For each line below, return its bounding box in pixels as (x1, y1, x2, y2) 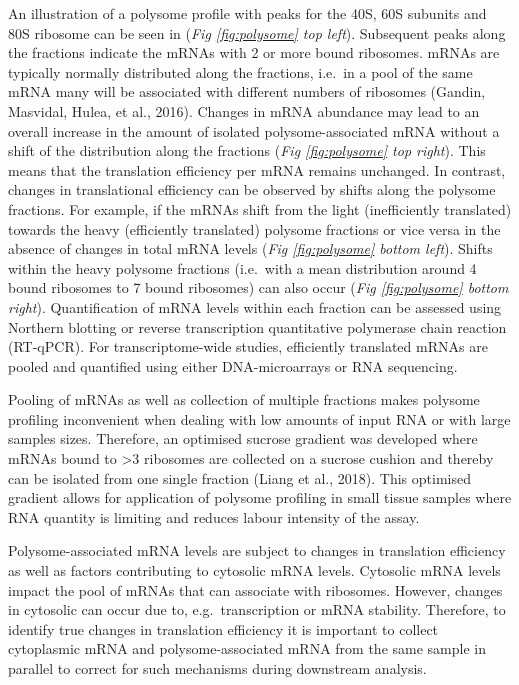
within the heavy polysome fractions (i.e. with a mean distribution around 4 (8, 257, 477, 278)
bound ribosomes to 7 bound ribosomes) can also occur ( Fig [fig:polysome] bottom (8, 277, 509, 298)
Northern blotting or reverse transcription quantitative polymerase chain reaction (8, 316, 507, 337)
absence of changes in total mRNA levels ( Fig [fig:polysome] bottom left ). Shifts (8, 238, 493, 259)
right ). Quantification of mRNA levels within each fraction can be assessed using (8, 296, 502, 317)
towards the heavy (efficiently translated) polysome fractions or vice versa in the (8, 218, 501, 239)
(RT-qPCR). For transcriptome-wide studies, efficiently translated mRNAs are (8, 336, 488, 357)
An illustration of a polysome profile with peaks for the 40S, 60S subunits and (8, 3, 487, 23)
